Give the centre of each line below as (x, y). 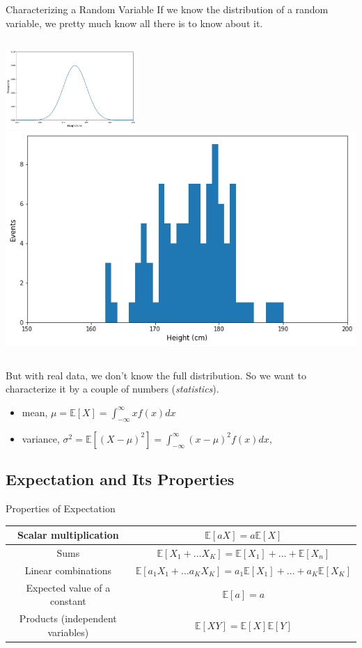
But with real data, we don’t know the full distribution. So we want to (156, 375)
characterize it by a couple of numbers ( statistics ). (112, 389)
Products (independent (68, 618)
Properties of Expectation (61, 508)
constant (68, 601)
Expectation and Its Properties (120, 479)
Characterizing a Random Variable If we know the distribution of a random (167, 9)
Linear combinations (68, 570)
